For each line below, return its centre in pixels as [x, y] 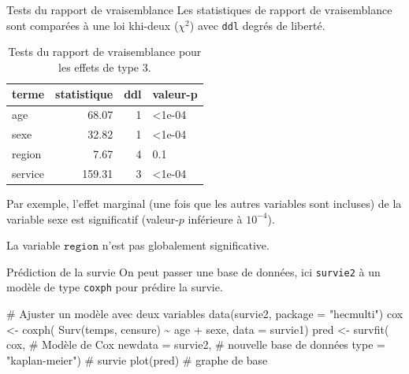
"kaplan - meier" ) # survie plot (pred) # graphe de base [137, 359]
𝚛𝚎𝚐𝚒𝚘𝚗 [81, 247]
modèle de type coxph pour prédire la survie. [115, 287]
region [27, 153]
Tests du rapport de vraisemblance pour [105, 52]
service [28, 173]
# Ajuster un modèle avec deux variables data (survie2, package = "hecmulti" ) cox [205, 313]
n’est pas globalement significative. [186, 245]
